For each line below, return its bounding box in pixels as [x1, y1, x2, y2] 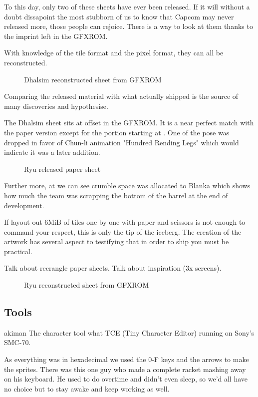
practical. [4, 246, 32, 256]
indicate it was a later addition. [4, 147, 100, 157]
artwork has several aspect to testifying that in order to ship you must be [4, 236, 229, 247]
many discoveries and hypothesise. [4, 100, 108, 111]
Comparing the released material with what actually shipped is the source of [4, 91, 239, 101]
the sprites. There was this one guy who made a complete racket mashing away [4, 364, 246, 374]
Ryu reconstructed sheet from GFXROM [24, 280, 149, 290]
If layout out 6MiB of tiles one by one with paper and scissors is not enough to [4, 217, 246, 227]
